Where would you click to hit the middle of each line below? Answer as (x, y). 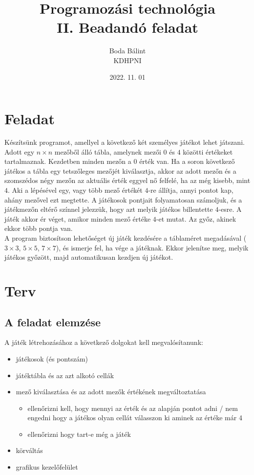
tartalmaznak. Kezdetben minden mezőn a (68, 161)
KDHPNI (127, 60)
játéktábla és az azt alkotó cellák (65, 375)
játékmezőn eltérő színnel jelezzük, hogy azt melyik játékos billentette (109, 209)
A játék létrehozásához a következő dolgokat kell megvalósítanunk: (104, 342)
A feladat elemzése (53, 322)
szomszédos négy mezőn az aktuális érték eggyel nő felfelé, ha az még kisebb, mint (127, 180)
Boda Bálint (127, 51)
